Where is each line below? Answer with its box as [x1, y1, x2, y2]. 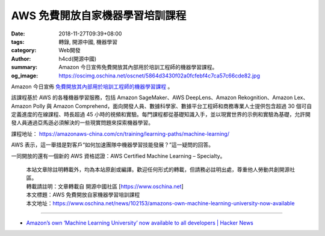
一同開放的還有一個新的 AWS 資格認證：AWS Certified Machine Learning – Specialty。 [11, 152, 226, 159]
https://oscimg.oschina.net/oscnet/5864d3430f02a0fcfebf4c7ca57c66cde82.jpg [58, 72, 261, 79]
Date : [11, 30, 25, 37]
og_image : [11, 72, 39, 79]
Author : [11, 55, 31, 62]
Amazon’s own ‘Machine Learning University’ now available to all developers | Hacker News [26, 219, 254, 226]
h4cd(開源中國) [58, 55, 97, 62]
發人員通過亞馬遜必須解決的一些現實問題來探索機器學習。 [11, 119, 153, 126]
